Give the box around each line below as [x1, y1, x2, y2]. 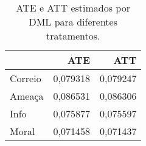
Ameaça [10, 89, 44, 103]
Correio [10, 71, 41, 85]
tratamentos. [46, 29, 100, 43]
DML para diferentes [29, 15, 117, 29]
